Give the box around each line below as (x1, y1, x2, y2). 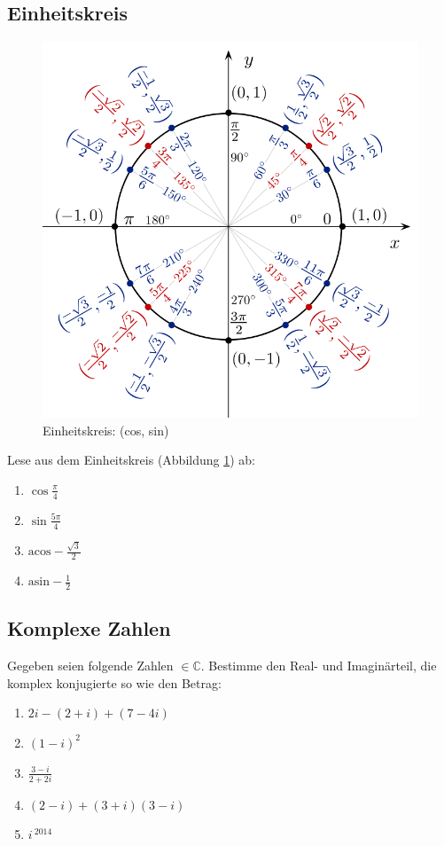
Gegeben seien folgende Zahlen (7, 656, 174, 675)
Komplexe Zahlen (7, 615, 171, 642)
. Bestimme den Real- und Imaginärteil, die (200, 656, 437, 675)
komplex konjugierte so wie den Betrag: (7, 673, 222, 692)
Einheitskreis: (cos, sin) (43, 420, 169, 439)
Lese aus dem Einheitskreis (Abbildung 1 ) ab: (7, 450, 255, 469)
